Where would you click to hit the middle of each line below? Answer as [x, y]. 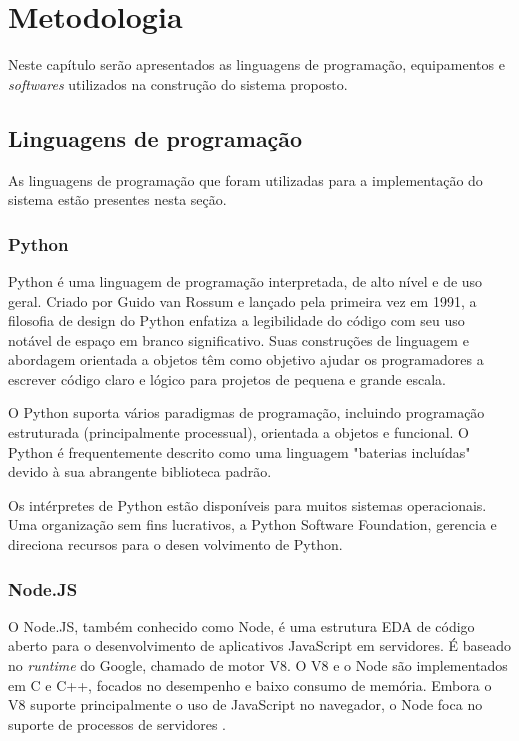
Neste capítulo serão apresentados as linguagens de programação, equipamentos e [256, 64]
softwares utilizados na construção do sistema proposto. [178, 83]
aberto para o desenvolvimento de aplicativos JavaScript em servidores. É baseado [260, 645]
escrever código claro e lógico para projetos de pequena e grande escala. [227, 378]
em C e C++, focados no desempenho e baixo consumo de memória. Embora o [250, 684]
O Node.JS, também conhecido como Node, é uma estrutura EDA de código [241, 625]
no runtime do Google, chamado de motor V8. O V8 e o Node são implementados [258, 665]
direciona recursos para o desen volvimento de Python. [175, 544]
